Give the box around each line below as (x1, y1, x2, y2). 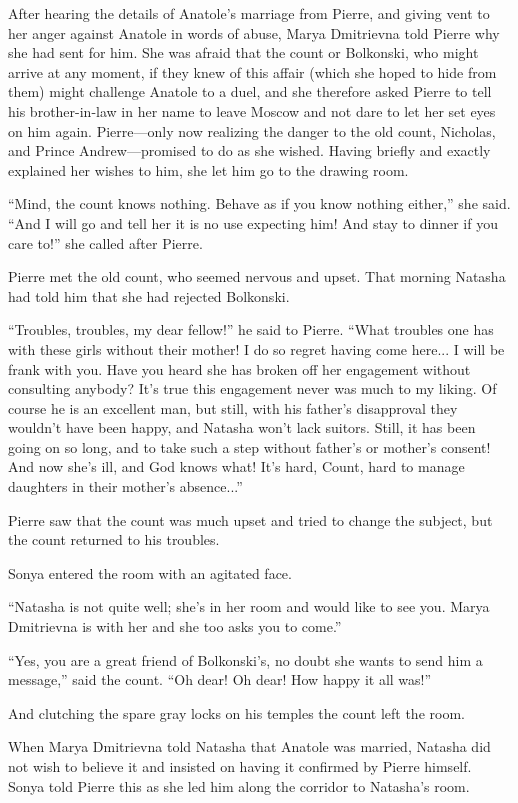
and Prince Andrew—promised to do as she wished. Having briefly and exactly (8, 140, 491, 161)
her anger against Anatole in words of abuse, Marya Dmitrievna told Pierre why (8, 22, 500, 43)
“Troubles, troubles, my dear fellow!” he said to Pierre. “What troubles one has (8, 319, 494, 340)
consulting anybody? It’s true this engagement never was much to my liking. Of (8, 378, 497, 399)
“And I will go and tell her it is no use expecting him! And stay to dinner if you (8, 212, 498, 233)
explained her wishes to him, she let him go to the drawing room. (8, 159, 409, 180)
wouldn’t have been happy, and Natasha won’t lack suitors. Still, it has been (8, 417, 476, 438)
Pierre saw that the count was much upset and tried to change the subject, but (8, 509, 493, 530)
